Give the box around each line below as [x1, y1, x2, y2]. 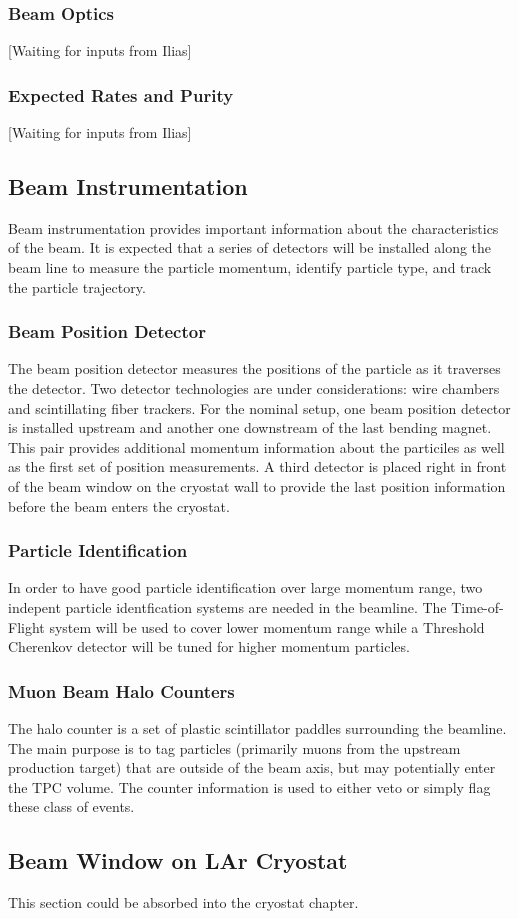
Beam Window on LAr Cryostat [8, 845, 348, 876]
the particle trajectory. [8, 276, 146, 297]
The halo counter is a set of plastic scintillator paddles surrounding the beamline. [8, 717, 507, 738]
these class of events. [8, 796, 135, 817]
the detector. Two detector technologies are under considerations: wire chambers [8, 378, 500, 399]
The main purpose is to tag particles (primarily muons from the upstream [8, 737, 461, 758]
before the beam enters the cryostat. [8, 495, 230, 516]
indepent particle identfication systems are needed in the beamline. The [8, 596, 447, 617]
